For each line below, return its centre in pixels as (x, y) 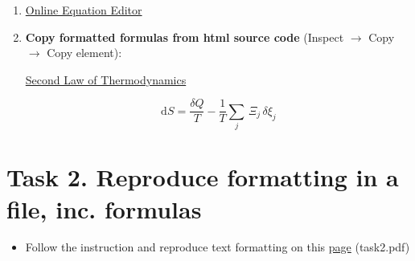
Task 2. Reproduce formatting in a (203, 177)
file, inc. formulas (104, 208)
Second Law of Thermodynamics (106, 79)
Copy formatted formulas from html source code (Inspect (185, 37)
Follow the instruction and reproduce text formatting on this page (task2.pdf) (218, 247)
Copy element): (84, 53)
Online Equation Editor (84, 10)
